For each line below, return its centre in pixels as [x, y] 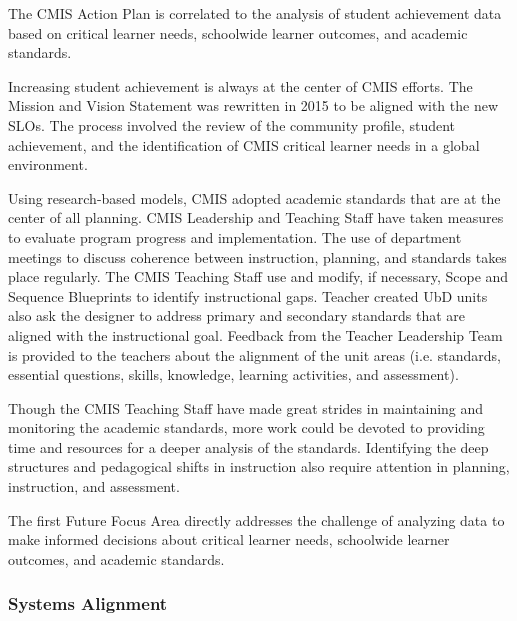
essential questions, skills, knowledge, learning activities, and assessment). [233, 374]
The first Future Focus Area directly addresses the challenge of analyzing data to [256, 519]
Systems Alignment [88, 603]
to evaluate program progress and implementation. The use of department [235, 236]
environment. [48, 164]
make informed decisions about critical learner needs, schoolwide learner [229, 539]
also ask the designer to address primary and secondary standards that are [237, 315]
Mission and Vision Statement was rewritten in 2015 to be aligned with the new [253, 105]
